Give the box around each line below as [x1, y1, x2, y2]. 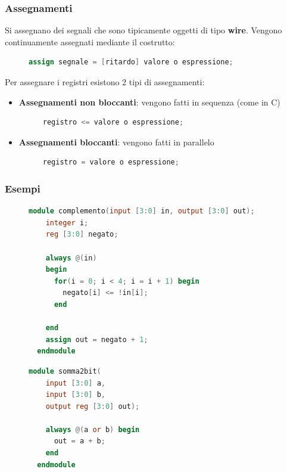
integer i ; [45, 218, 89, 227]
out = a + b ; [54, 437, 105, 446]
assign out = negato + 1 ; [45, 335, 148, 344]
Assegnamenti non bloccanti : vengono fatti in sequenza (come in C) [18, 95, 280, 108]
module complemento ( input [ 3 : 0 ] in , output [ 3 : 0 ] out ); [29, 207, 255, 216]
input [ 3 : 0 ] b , [45, 390, 105, 399]
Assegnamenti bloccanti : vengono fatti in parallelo [18, 135, 214, 148]
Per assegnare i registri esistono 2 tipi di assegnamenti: [5, 76, 205, 88]
